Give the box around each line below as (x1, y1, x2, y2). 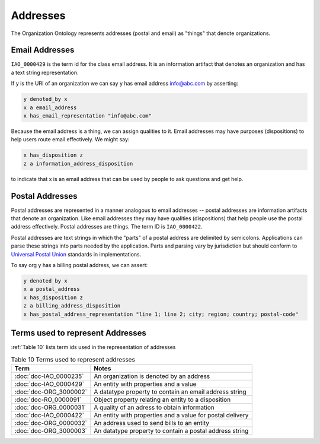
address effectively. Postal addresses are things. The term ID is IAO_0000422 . (11, 223, 203, 230)
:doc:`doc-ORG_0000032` (14, 418, 87, 427)
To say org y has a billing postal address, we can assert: (11, 261, 148, 268)
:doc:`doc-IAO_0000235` (14, 372, 84, 380)
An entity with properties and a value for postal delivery (94, 411, 249, 419)
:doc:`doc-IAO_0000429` (14, 380, 85, 388)
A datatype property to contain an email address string (94, 388, 247, 396)
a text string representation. (11, 69, 79, 76)
